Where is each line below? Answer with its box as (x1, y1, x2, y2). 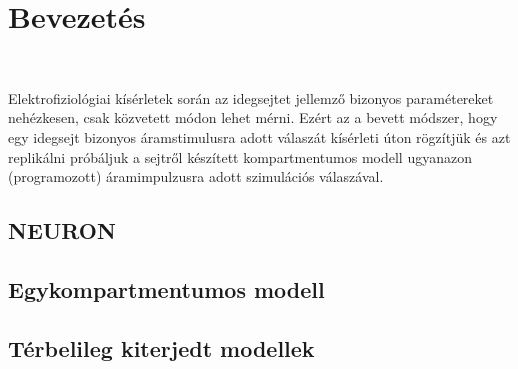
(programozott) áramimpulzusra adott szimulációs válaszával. (8, 166, 384, 187)
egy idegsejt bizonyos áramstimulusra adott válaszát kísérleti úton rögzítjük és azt (8, 126, 511, 147)
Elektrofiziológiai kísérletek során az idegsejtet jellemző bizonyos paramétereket (8, 87, 494, 108)
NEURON (8, 215, 116, 246)
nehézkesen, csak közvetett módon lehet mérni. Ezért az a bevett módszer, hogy (8, 107, 498, 128)
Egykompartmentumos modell (8, 273, 325, 304)
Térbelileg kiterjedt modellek (8, 332, 315, 363)
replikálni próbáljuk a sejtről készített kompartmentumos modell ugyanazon (8, 146, 472, 167)
